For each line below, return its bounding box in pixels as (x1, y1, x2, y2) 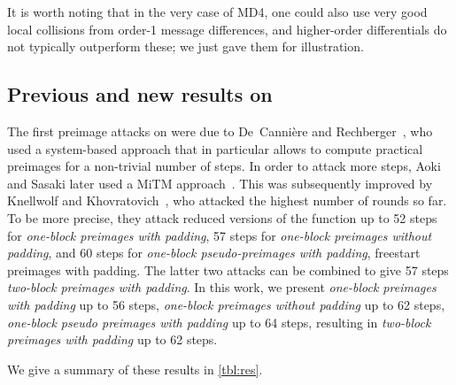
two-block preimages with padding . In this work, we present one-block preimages (7, 278, 437, 296)
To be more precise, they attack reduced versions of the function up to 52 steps (7, 208, 437, 227)
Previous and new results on (7, 81, 273, 108)
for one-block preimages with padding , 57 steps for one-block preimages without (7, 226, 432, 244)
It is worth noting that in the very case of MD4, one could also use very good (7, 3, 428, 20)
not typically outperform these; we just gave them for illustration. (7, 37, 364, 56)
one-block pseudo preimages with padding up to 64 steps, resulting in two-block (7, 312, 431, 331)
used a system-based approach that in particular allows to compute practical (7, 139, 423, 158)
